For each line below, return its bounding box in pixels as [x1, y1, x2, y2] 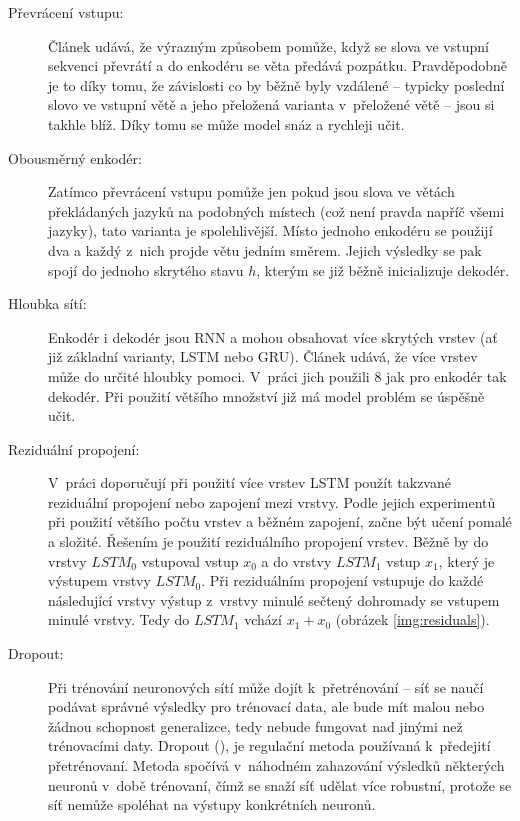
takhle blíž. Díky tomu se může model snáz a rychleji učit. [48, 113, 405, 134]
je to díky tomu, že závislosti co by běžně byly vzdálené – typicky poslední [48, 74, 505, 95]
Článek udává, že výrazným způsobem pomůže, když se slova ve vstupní [48, 35, 489, 56]
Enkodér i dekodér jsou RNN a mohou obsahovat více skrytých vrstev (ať [48, 326, 499, 347]
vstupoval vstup [141, 550, 239, 571]
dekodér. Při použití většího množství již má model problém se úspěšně [48, 385, 485, 406]
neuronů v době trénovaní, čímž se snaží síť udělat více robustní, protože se [48, 774, 512, 795]
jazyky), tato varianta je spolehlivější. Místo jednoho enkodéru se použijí [48, 220, 493, 241]
